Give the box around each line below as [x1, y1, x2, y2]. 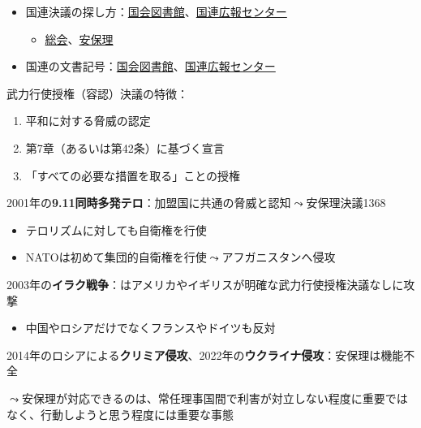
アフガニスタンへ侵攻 [221, 249, 336, 266]
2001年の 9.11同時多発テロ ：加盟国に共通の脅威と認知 [6, 194, 291, 211]
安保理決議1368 [306, 194, 386, 211]
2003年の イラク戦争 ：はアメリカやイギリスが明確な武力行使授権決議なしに [6, 275, 404, 292]
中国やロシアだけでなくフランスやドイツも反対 [25, 319, 276, 336]
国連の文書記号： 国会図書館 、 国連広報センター [25, 58, 276, 75]
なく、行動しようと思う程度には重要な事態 [6, 405, 234, 422]
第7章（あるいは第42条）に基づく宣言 [25, 139, 225, 156]
